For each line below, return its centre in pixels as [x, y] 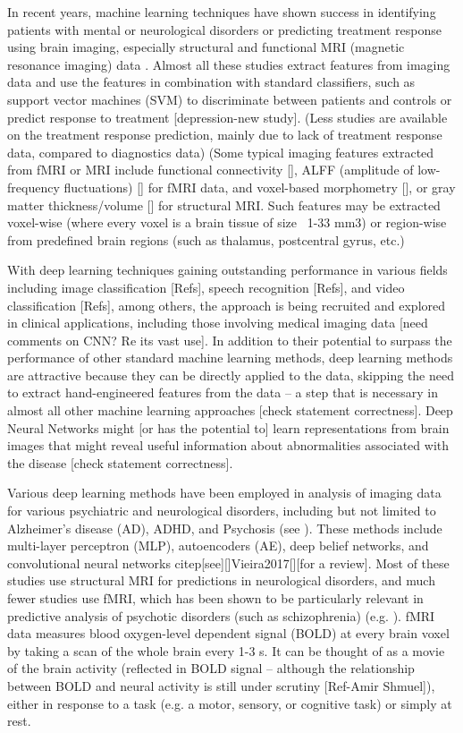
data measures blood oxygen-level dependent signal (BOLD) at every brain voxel [228, 633]
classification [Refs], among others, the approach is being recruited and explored [227, 305]
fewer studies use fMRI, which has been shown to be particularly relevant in [215, 598]
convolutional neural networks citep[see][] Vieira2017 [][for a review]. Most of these [228, 563]
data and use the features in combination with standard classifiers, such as [211, 82]
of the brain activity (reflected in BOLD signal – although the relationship [211, 668]
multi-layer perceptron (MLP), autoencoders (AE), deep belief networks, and [218, 545]
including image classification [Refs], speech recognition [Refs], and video [206, 287]
